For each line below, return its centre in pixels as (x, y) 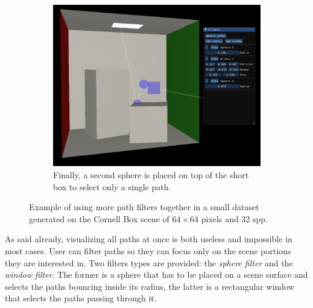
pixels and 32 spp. (234, 218)
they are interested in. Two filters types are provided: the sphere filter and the (149, 262)
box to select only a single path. (112, 186)
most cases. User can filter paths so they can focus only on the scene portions (148, 250)
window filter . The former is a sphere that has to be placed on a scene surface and (156, 274)
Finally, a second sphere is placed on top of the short (151, 175)
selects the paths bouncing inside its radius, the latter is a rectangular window (150, 286)
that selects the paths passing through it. (81, 298)
